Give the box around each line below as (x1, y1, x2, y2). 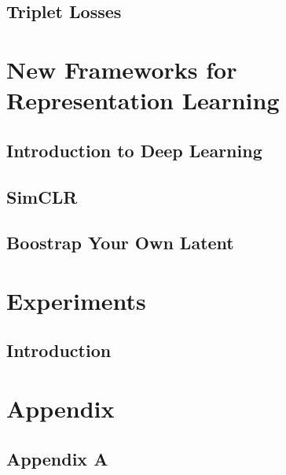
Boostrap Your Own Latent (6, 230, 234, 255)
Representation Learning (6, 84, 280, 116)
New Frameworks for (6, 53, 237, 85)
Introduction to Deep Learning (6, 138, 262, 162)
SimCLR (6, 184, 78, 208)
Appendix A (6, 446, 108, 470)
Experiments (6, 284, 146, 316)
